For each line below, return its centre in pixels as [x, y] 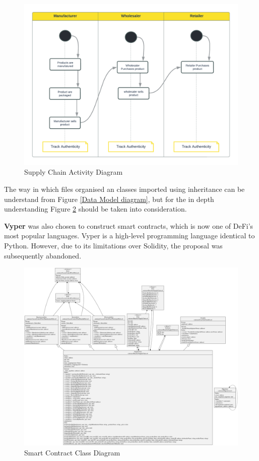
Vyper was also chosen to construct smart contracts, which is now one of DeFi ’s [129, 225]
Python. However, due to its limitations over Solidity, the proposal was [113, 245]
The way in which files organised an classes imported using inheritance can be [124, 189]
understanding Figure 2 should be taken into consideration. [95, 209]
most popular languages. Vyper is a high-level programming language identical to [129, 236]
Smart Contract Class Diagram [72, 452]
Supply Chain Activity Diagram [74, 172]
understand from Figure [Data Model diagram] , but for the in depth [109, 199]
